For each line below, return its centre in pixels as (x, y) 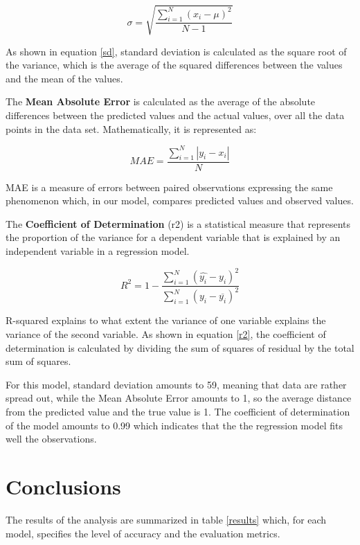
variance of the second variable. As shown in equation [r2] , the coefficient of (166, 334)
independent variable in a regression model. (98, 251)
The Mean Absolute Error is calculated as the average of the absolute (161, 101)
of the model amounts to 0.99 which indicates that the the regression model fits (174, 425)
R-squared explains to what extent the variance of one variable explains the (166, 320)
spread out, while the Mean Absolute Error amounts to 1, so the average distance (179, 398)
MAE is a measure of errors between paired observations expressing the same (169, 187)
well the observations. (51, 439)
